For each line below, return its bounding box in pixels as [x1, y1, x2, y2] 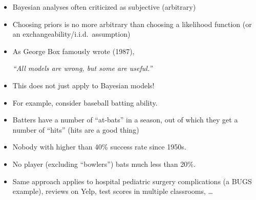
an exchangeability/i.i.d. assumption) [12, 29, 131, 39]
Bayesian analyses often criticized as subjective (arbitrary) [12, 2, 196, 12]
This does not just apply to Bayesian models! [12, 80, 155, 90]
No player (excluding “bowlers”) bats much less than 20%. [12, 158, 196, 169]
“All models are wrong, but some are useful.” [12, 63, 153, 73]
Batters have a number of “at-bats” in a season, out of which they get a [12, 114, 238, 125]
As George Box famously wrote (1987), [12, 45, 135, 56]
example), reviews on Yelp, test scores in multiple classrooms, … [12, 186, 213, 196]
